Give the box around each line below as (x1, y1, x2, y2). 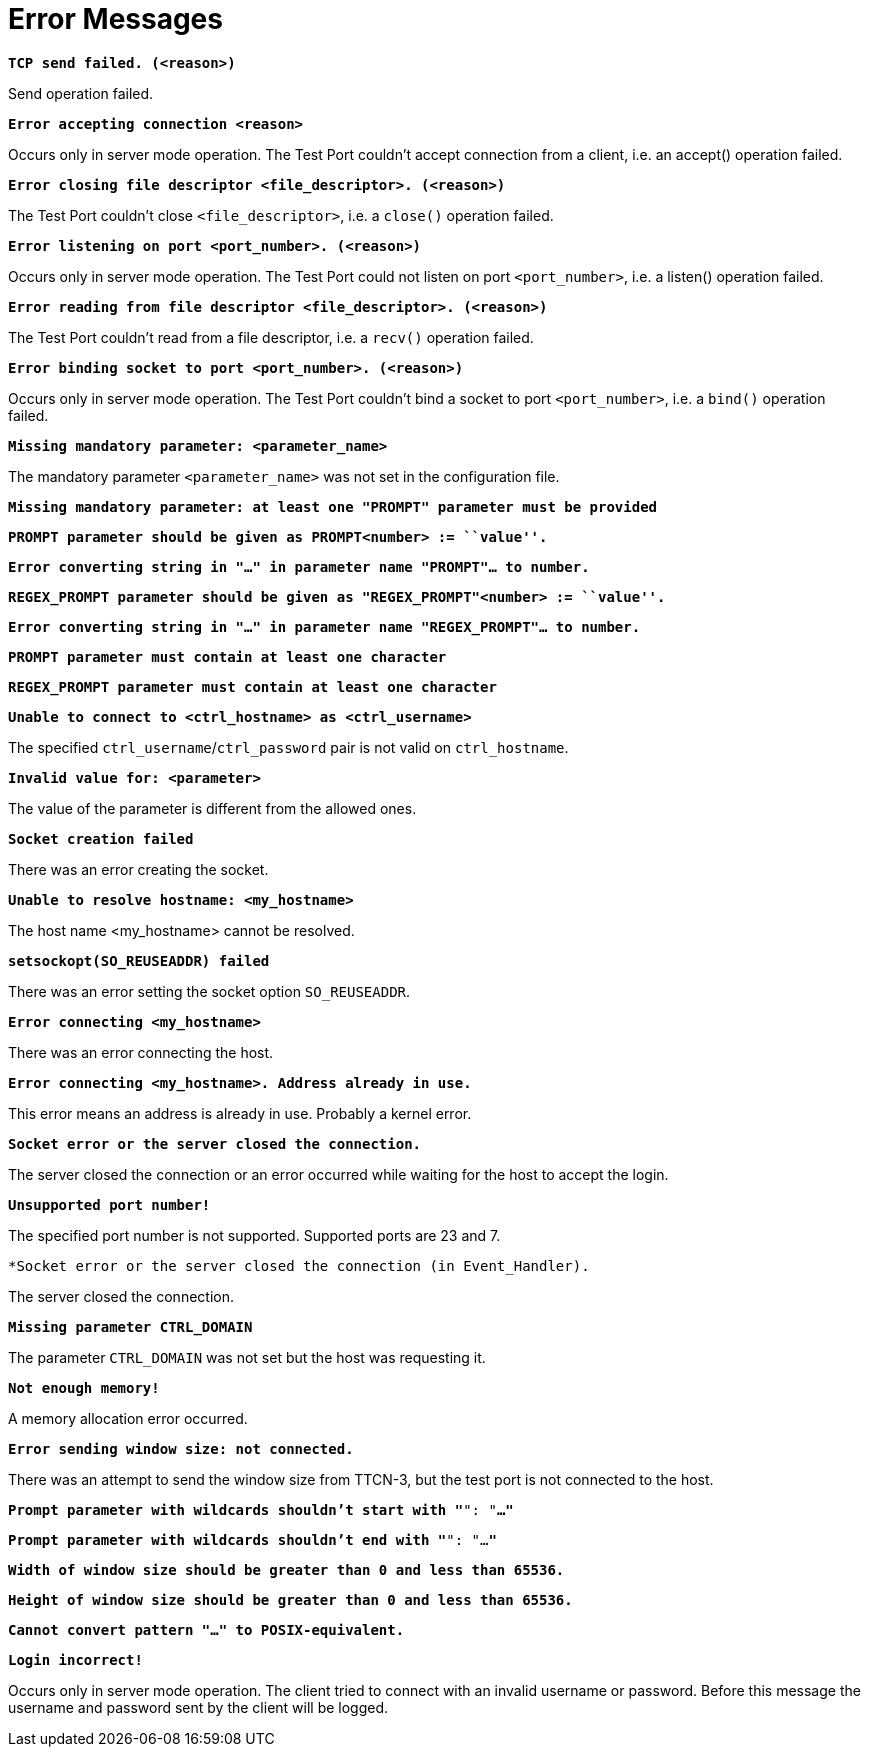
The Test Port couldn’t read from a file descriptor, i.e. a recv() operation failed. (8, 328, 534, 346)
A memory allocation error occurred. (8, 1409, 248, 1427)
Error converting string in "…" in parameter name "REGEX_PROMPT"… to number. (8, 618, 641, 635)
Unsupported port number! (8, 1196, 211, 1213)
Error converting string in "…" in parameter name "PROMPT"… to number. (8, 558, 590, 575)
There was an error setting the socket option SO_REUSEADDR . (8, 982, 411, 1000)
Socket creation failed (8, 830, 194, 847)
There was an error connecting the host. (8, 1043, 274, 1061)
